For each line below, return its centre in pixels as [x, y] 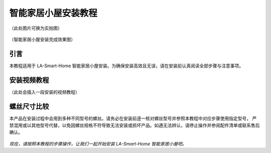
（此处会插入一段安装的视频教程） [44, 92]
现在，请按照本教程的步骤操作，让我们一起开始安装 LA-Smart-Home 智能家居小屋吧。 [98, 143]
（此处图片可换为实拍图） [36, 28]
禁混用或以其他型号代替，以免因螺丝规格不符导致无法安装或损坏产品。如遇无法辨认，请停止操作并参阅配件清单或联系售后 [134, 125]
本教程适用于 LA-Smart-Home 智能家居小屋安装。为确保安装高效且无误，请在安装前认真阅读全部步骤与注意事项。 [126, 66]
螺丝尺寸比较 [29, 106]
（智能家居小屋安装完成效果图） [42, 39]
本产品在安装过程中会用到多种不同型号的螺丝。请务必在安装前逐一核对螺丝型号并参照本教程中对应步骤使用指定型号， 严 [133, 118]
